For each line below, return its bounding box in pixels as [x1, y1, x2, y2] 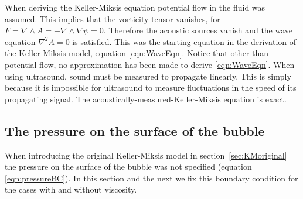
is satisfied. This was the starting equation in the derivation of [72, 35, 297, 47]
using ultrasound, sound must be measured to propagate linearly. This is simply [5, 70, 291, 82]
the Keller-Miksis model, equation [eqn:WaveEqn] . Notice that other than [5, 47, 269, 59]
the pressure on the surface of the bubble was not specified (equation [5, 160, 252, 173]
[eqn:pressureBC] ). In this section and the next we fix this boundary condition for [5, 171, 298, 184]
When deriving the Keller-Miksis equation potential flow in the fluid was [5, 1, 265, 13]
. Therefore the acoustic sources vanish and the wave [103, 24, 293, 36]
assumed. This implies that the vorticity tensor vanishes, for [5, 12, 220, 25]
